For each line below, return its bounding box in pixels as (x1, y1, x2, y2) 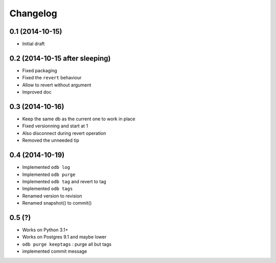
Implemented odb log (22, 164, 70, 170)
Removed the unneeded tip (22, 137, 79, 143)
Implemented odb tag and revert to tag (22, 178, 107, 184)
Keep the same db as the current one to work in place (22, 116, 135, 122)
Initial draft (22, 41, 45, 47)
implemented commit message (22, 248, 87, 254)
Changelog (9, 8, 57, 19)
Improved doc (22, 89, 52, 95)
